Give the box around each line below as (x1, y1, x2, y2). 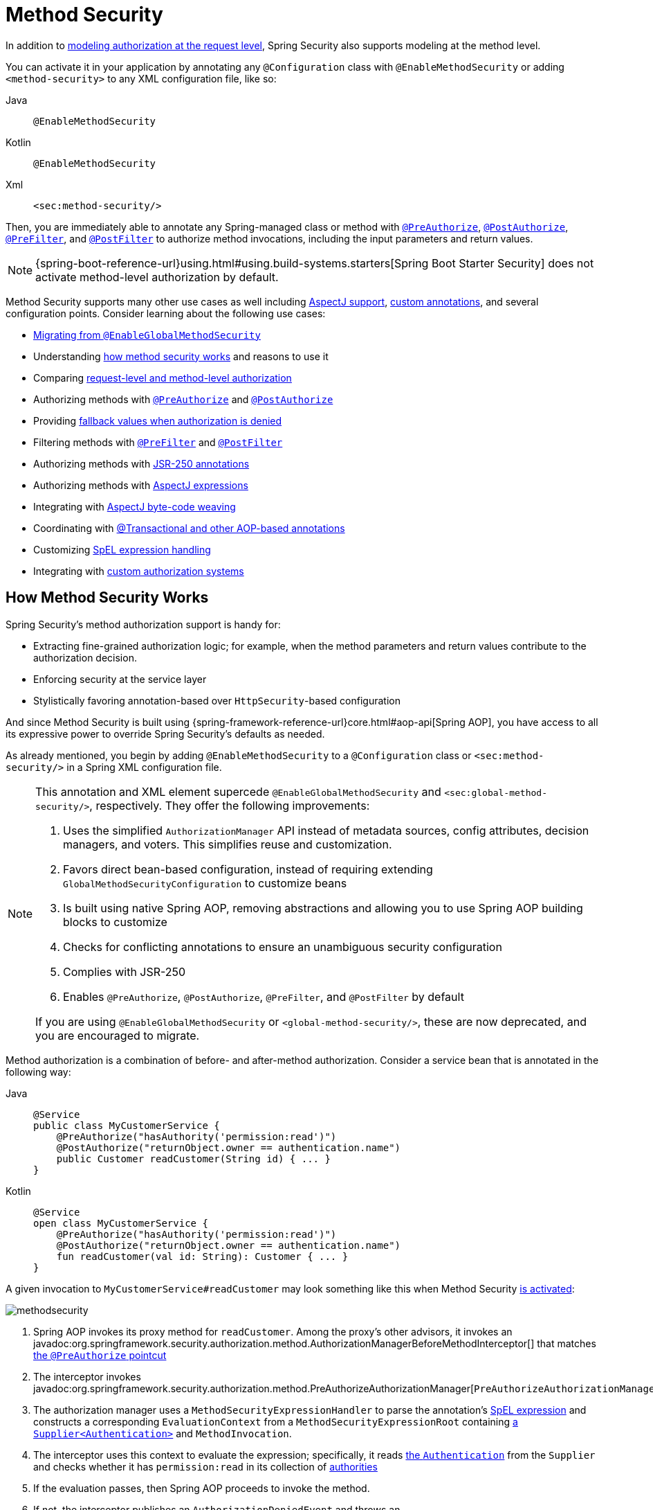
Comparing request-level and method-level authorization (33, 371, 292, 384)
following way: (6, 1065, 71, 1078)
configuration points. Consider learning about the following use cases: (6, 307, 326, 319)
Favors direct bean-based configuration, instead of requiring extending (63, 862, 433, 876)
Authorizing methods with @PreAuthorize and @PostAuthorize (33, 393, 333, 405)
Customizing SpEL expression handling (33, 543, 211, 556)
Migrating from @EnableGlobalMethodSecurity (33, 328, 261, 341)
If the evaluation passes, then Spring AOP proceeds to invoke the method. (33, 1482, 370, 1494)
